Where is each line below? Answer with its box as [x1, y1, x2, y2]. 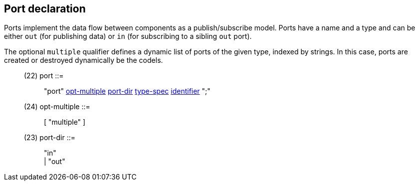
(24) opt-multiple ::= [24, 102, 90, 111]
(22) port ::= [24, 71, 64, 80]
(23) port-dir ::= [24, 133, 76, 142]
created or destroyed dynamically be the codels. [4, 56, 163, 65]
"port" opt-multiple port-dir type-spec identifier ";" [44, 87, 210, 96]
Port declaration [4, 2, 86, 15]
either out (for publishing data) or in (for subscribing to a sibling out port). [4, 32, 252, 41]
